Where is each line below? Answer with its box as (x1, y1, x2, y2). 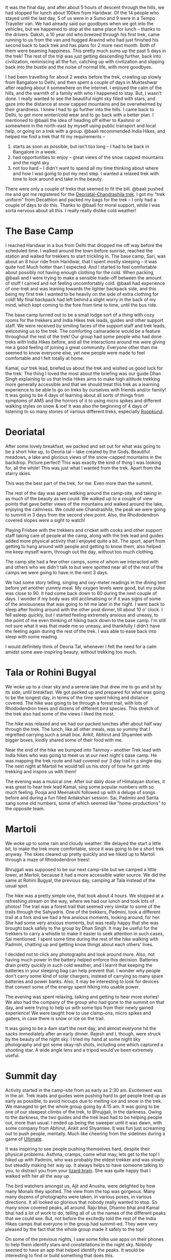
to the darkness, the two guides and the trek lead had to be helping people (5, 1114, 162, 1120)
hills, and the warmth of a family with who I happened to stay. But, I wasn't (5, 90, 162, 96)
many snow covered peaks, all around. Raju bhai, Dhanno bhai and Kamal (5, 1204, 160, 1210)
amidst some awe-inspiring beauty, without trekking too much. (5, 649, 137, 655)
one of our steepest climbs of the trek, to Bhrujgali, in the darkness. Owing (5, 1108, 162, 1115)
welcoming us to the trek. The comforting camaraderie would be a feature (5, 328, 161, 334)
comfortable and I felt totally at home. (5, 355, 84, 361)
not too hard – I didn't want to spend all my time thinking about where (12, 165, 159, 171)
